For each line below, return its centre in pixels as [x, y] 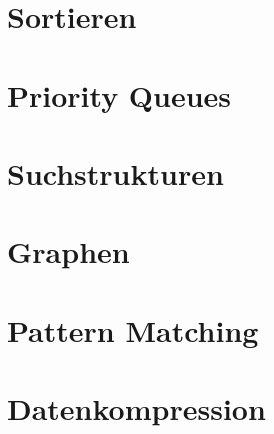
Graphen [68, 251]
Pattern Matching [133, 329]
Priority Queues [119, 94]
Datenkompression [136, 408]
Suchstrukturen [115, 172]
